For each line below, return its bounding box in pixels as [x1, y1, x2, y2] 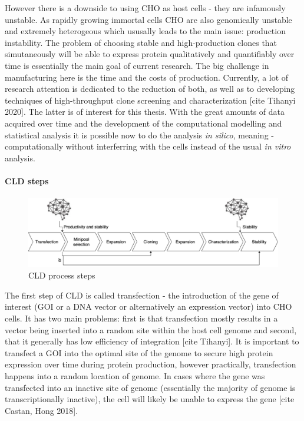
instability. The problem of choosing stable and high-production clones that [5, 36, 277, 48]
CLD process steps [28, 269, 95, 281]
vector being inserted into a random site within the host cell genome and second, [5, 323, 297, 336]
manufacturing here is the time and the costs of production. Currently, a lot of [5, 71, 289, 83]
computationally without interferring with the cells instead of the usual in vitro [5, 140, 291, 153]
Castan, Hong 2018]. [5, 404, 78, 416]
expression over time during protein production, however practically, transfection [5, 358, 296, 370]
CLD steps [5, 174, 49, 187]
